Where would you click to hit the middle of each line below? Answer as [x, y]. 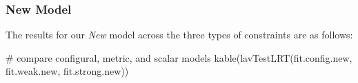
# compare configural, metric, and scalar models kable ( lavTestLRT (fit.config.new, [179, 57]
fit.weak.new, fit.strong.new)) [67, 71]
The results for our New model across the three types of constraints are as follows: [179, 35]
